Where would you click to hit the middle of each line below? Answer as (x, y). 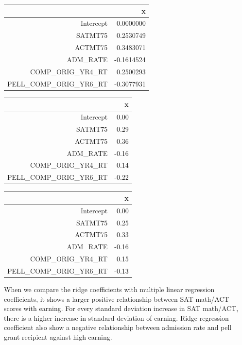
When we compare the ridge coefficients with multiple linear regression (109, 289)
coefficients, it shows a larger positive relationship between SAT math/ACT (117, 299)
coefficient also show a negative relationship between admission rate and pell (118, 327)
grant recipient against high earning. (58, 336)
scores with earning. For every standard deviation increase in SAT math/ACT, (121, 308)
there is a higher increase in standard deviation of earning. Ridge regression (116, 318)
